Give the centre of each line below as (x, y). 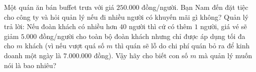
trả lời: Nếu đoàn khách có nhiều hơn (61, 26)
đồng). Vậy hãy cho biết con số (141, 55)
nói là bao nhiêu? (30, 65)
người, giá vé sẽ (224, 26)
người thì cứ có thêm (160, 26)
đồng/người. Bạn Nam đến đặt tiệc (195, 7)
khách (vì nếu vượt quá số (65, 46)
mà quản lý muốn (225, 55)
